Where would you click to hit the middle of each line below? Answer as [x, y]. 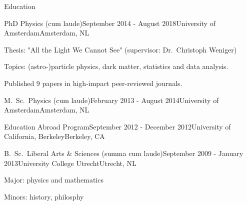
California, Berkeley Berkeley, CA [54, 136]
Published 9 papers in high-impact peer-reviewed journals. [93, 83]
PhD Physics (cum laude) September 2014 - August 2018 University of [110, 23]
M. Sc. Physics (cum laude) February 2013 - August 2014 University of [111, 100]
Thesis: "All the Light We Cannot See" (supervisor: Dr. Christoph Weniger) [120, 49]
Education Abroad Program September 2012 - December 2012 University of [117, 126]
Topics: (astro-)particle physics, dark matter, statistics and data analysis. [116, 66]
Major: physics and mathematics [54, 180]
